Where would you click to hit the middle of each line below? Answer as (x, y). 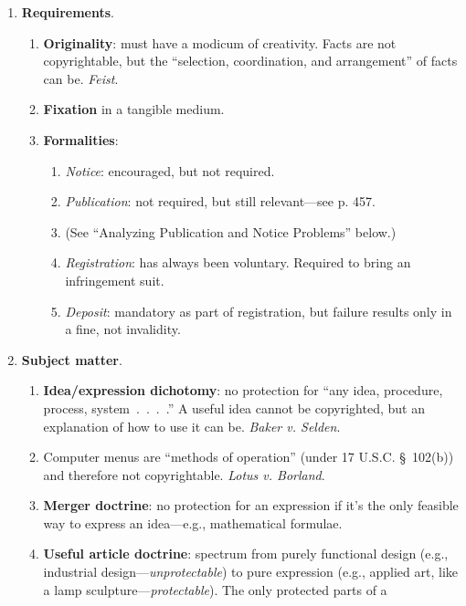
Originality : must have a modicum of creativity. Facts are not (220, 42)
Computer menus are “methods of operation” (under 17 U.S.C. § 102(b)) (249, 457)
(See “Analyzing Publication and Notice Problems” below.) (231, 231)
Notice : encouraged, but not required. (170, 170)
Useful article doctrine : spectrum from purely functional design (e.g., (246, 554)
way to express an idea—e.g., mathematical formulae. (193, 522)
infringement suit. (115, 280)
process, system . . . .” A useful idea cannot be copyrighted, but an (234, 407)
